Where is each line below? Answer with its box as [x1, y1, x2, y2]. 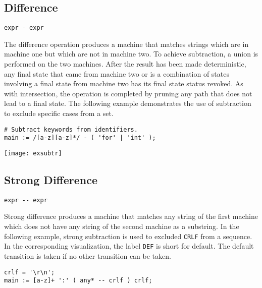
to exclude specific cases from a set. [4, 108, 114, 119]
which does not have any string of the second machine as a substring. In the [4, 221, 239, 232]
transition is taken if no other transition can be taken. [4, 250, 171, 261]
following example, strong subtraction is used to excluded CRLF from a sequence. [4, 231, 252, 241]
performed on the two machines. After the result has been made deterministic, [4, 59, 246, 69]
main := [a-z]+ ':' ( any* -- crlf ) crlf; [4, 277, 152, 284]
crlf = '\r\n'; [4, 268, 55, 276]
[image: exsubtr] [4, 149, 62, 157]
